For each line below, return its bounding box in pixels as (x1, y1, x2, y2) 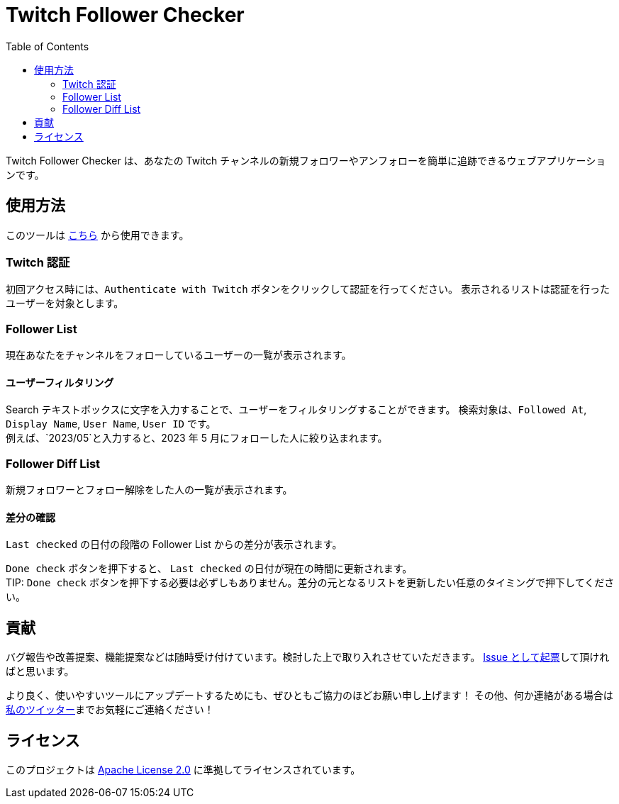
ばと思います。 (6, 665, 74, 678)
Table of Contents (6, 40, 89, 52)
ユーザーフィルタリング (6, 376, 114, 389)
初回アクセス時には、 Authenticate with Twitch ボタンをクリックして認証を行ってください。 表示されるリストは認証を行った (6, 283, 610, 296)
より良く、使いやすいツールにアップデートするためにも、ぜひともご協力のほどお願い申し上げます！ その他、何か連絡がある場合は (6, 689, 613, 702)
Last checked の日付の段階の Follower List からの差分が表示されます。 (6, 538, 342, 551)
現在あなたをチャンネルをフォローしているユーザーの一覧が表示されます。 (6, 349, 352, 362)
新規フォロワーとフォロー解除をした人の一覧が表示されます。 (6, 484, 293, 496)
